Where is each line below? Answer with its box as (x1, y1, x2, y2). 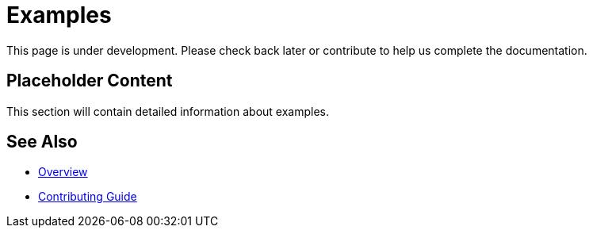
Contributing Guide (38, 190, 137, 204)
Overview (38, 165, 88, 179)
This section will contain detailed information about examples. (6, 104, 329, 118)
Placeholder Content (6, 71, 173, 91)
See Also (6, 132, 78, 152)
